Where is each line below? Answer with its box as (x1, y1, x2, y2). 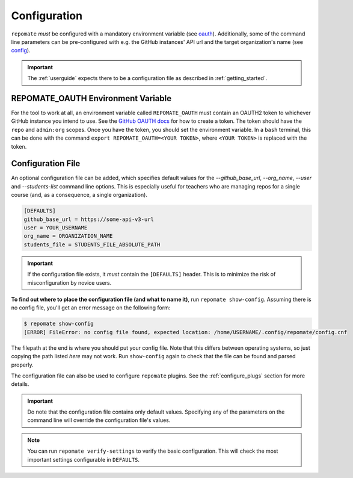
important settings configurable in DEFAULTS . (27, 456, 140, 463)
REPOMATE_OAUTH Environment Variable (11, 93, 172, 104)
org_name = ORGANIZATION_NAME (23, 232, 113, 240)
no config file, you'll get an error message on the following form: (11, 304, 171, 311)
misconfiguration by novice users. (27, 279, 112, 286)
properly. (11, 361, 34, 368)
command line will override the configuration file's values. (27, 417, 171, 424)
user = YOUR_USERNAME (23, 225, 88, 231)
